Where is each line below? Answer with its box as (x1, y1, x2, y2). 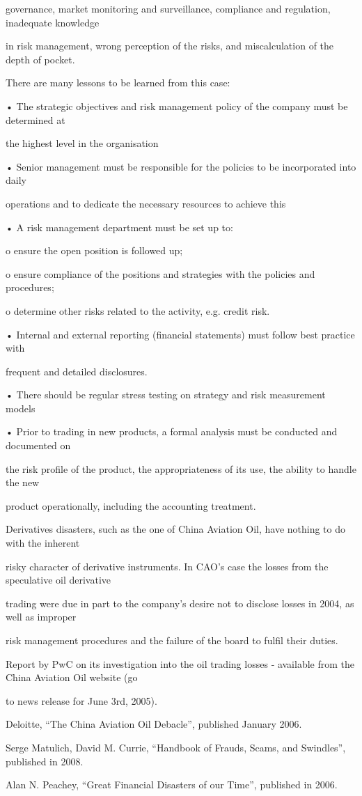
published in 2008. (6, 754, 84, 768)
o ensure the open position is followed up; (6, 243, 183, 258)
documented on (6, 438, 71, 453)
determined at (6, 112, 65, 127)
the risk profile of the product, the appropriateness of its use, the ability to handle (6, 461, 356, 476)
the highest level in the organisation (6, 136, 159, 150)
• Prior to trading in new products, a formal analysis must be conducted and (6, 424, 338, 439)
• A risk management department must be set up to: (6, 219, 233, 234)
